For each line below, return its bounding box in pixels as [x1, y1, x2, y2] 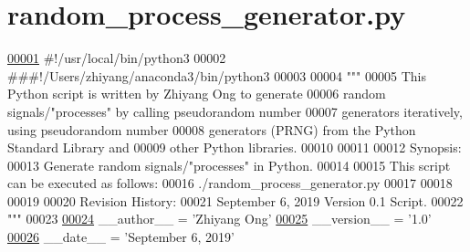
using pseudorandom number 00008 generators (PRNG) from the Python [7, 120, 416, 139]
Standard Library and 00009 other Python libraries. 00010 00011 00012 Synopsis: [7, 138, 462, 157]
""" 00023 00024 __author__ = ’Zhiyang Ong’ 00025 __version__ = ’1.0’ [7, 209, 432, 228]
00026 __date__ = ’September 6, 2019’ [7, 227, 235, 247]
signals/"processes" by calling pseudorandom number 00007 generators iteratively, [7, 101, 463, 121]
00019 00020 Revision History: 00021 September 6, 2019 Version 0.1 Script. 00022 [7, 191, 464, 210]
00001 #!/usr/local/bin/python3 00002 [7, 48, 226, 68]
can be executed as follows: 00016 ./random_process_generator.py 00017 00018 [7, 173, 453, 193]
